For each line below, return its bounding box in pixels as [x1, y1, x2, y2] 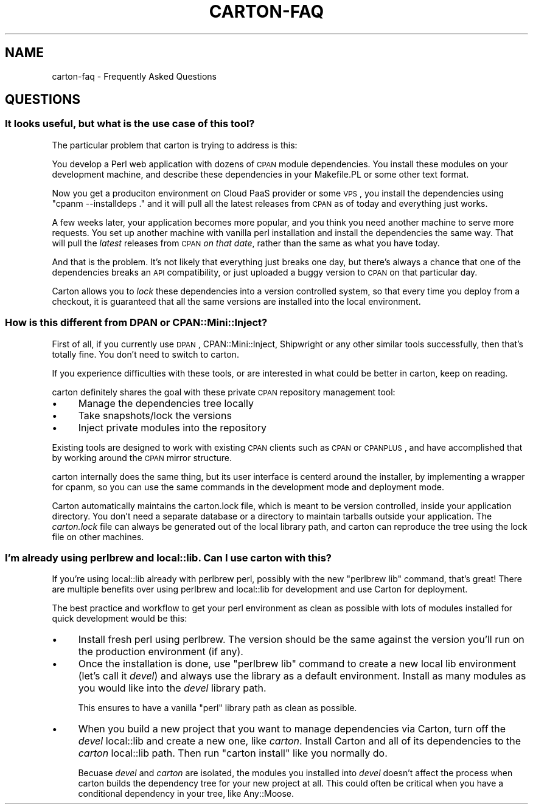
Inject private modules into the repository [78, 421, 266, 434]
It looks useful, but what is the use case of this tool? [5, 117, 255, 130]
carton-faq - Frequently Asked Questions [52, 71, 217, 82]
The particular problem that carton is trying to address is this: [52, 139, 298, 150]
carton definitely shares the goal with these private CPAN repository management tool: [52, 386, 395, 397]
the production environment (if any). [78, 645, 243, 658]
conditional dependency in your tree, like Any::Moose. [78, 788, 294, 799]
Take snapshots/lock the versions [78, 409, 232, 422]
